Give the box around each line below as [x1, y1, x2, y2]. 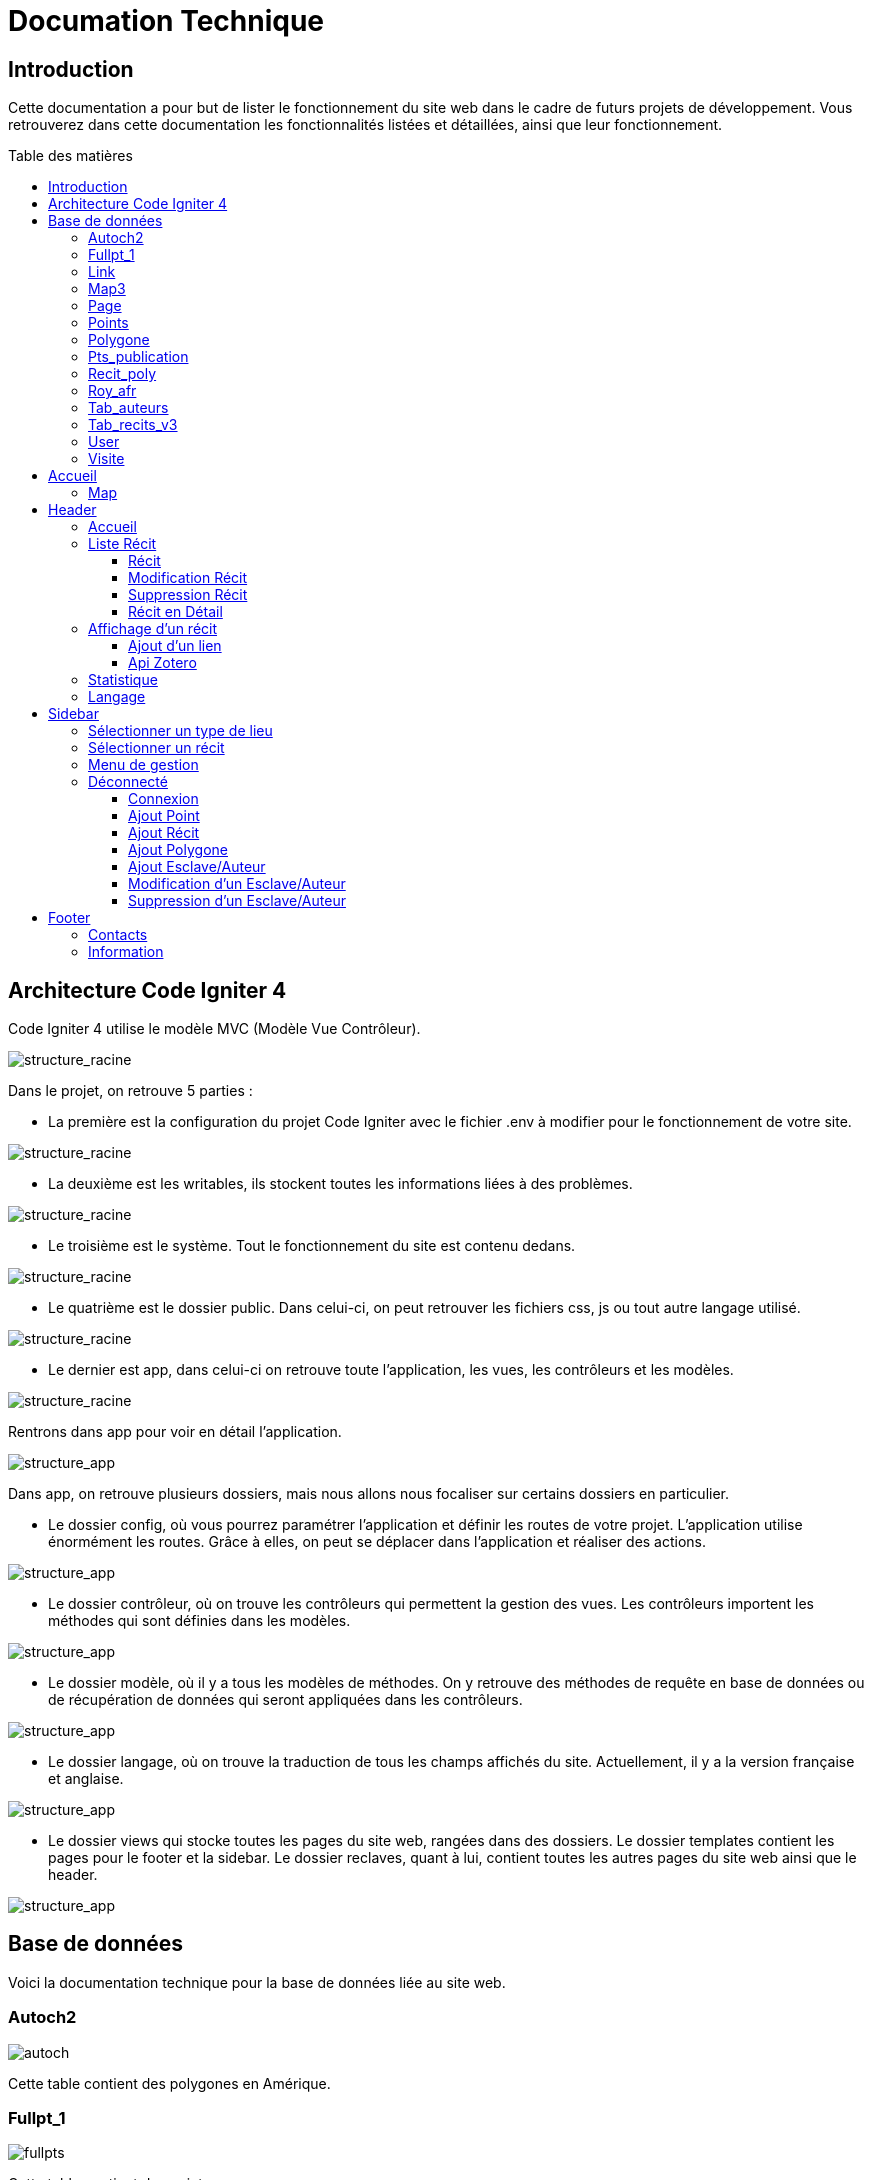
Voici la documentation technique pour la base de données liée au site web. [8, 1973, 506, 1991]
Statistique [88, 671, 158, 689]
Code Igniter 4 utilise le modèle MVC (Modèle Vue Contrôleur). [8, 1020, 421, 1038]
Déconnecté [88, 773, 168, 791]
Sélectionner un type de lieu [88, 722, 273, 740]
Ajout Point [128, 807, 200, 825]
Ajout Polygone [128, 841, 228, 859]
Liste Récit [88, 535, 157, 553]
